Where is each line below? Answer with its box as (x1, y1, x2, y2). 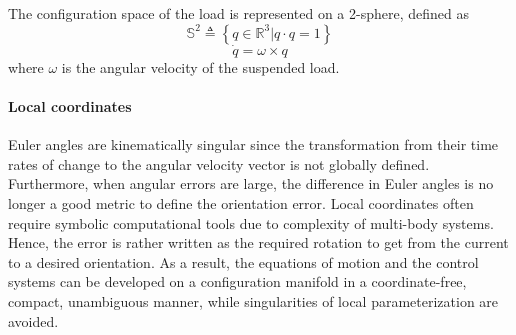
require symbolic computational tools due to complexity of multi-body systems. (8, 212, 494, 233)
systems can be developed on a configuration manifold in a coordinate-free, (8, 271, 467, 292)
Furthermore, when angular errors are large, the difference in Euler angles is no (8, 173, 494, 194)
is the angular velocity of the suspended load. (61, 56, 340, 77)
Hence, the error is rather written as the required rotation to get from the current (8, 232, 509, 253)
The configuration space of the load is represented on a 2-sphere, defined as (8, 3, 469, 23)
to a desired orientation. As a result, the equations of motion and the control (8, 251, 479, 272)
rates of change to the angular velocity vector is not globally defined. (8, 153, 430, 174)
